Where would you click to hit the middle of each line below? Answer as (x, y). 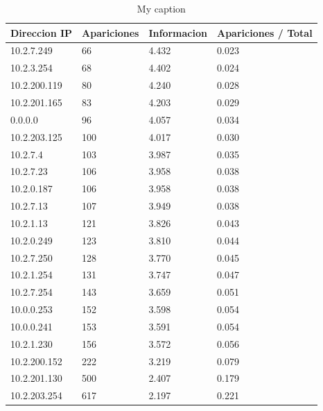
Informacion (178, 32)
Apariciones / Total (264, 32)
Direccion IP (42, 32)
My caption (161, 8)
